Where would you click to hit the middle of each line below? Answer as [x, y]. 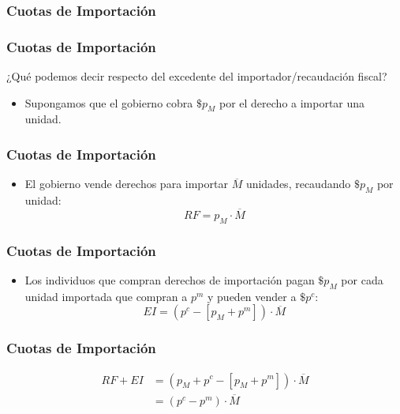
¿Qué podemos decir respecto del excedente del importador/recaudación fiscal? [197, 76]
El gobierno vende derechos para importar [126, 184]
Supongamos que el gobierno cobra [109, 102]
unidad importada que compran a [106, 296]
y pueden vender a [252, 296]
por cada [362, 279]
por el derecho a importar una [292, 102]
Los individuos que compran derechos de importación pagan [170, 279]
